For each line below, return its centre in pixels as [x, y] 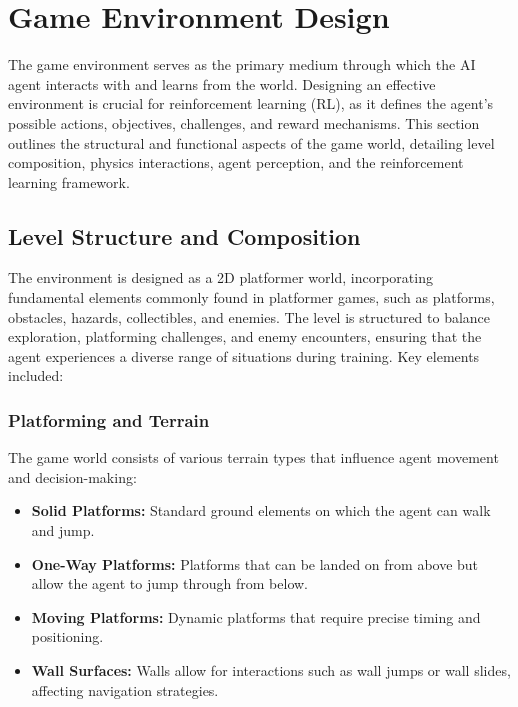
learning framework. [69, 181]
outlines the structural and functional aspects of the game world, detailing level [251, 142]
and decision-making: [72, 476]
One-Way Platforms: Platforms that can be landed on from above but [255, 563]
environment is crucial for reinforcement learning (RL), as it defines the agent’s [251, 103]
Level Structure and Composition [184, 235]
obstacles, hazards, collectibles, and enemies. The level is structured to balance [249, 316]
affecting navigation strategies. [125, 689]
